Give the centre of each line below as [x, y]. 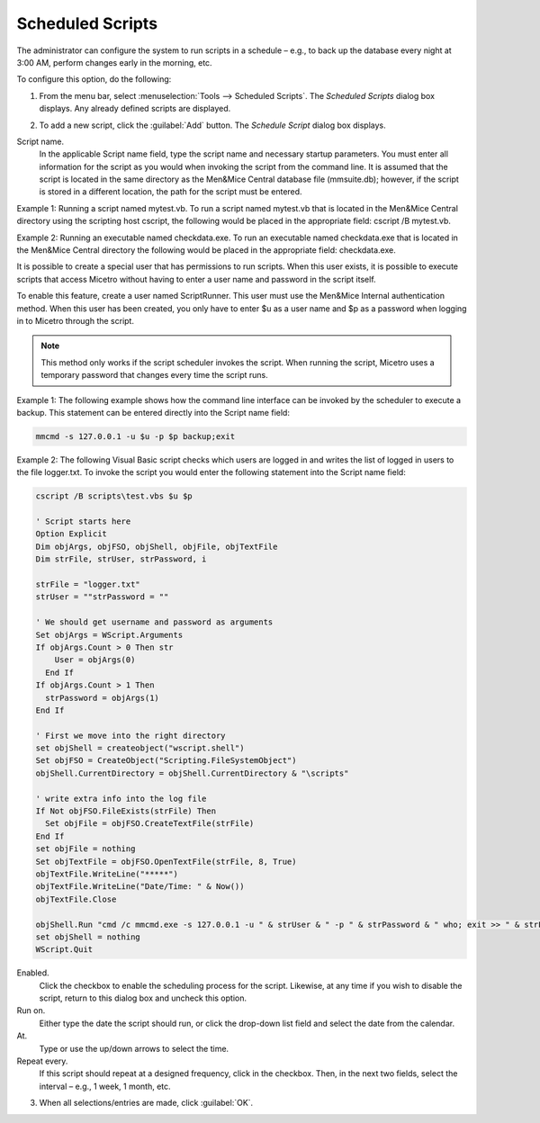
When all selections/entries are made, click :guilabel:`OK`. [146, 1103]
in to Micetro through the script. [76, 320]
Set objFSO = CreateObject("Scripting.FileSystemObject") [166, 761]
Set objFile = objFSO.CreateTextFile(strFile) [150, 824]
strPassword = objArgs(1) [102, 698]
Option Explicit [72, 534]
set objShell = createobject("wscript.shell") [140, 748]
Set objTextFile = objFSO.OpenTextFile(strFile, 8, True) [166, 861]
